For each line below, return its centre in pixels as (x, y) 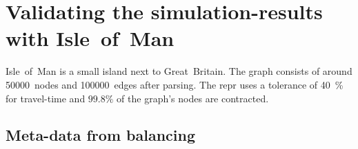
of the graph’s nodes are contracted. (193, 98)
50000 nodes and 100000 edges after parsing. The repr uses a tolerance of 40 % (175, 84)
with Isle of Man (90, 38)
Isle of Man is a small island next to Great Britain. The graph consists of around (179, 71)
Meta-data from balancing (100, 135)
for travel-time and (46, 98)
